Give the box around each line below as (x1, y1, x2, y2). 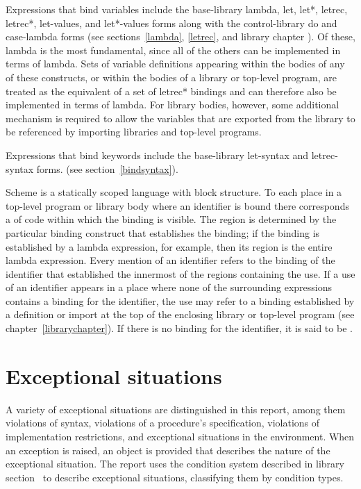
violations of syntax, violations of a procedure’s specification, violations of (6, 415, 320, 430)
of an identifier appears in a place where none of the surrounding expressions (6, 280, 333, 295)
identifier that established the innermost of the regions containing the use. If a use (6, 266, 355, 281)
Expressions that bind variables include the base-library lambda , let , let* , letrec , (6, 2, 348, 16)
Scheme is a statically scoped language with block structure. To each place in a (6, 185, 342, 199)
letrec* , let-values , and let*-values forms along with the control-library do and (6, 15, 337, 30)
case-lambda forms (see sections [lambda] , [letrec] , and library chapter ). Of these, (6, 29, 355, 44)
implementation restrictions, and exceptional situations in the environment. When (6, 429, 355, 443)
